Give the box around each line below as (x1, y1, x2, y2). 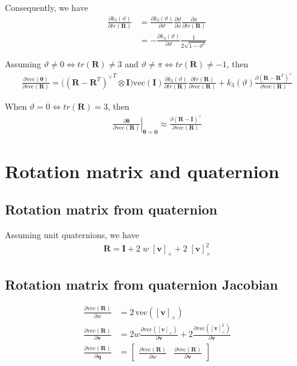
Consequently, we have (5, 1, 88, 13)
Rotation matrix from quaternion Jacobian (5, 274, 278, 293)
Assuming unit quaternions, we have (5, 228, 139, 241)
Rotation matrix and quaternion (5, 158, 279, 183)
